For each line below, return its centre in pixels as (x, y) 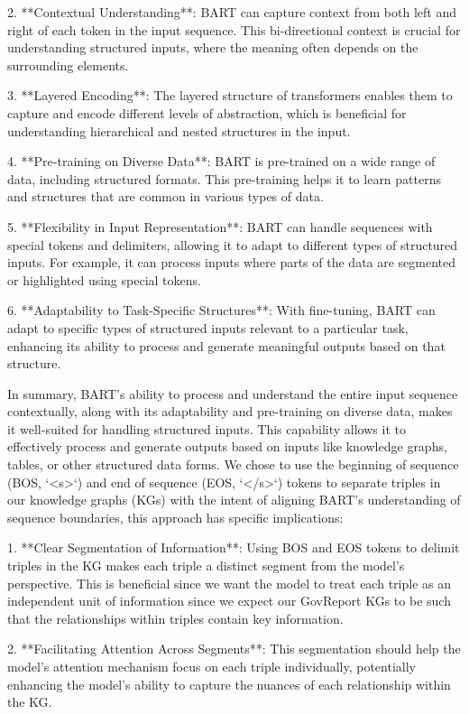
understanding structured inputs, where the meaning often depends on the (213, 47)
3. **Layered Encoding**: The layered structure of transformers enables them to (230, 95)
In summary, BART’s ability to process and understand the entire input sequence (233, 393)
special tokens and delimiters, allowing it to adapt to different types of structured (233, 244)
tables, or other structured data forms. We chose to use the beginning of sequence (233, 464)
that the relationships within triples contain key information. (175, 618)
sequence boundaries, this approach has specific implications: (175, 517)
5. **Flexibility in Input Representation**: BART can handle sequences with (220, 226)
